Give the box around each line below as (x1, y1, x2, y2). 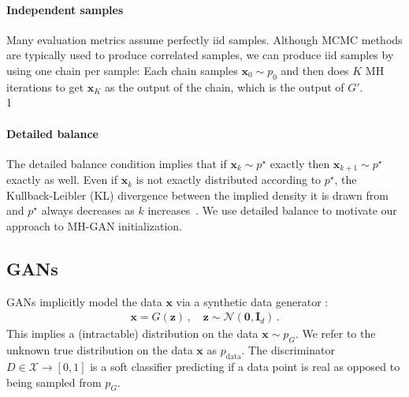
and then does (281, 62, 349, 78)
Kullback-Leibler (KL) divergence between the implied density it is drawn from (6, 186, 389, 203)
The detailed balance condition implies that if (6, 155, 227, 171)
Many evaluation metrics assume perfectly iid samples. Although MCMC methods (6, 31, 403, 47)
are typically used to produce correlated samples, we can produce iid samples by (6, 47, 394, 63)
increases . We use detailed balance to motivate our (147, 202, 397, 219)
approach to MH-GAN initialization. (6, 218, 183, 234)
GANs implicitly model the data (6, 293, 162, 309)
